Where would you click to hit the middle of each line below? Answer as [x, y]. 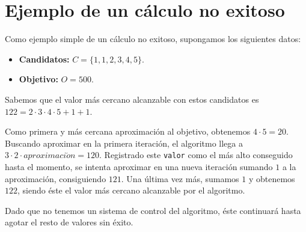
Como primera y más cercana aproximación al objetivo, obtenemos [128, 131]
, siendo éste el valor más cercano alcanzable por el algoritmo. [131, 190]
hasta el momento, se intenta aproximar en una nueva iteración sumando [139, 166]
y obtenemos [272, 178]
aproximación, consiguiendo [56, 178]
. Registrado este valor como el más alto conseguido [196, 155]
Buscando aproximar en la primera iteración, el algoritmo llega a [124, 143]
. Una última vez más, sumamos [180, 178]
